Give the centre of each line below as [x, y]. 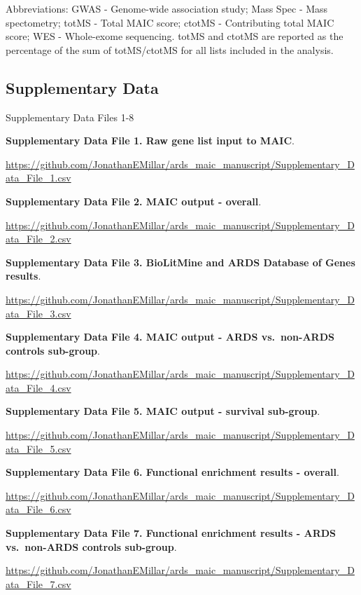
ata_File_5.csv [38, 448]
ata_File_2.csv [38, 239]
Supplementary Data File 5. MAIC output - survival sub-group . [163, 411]
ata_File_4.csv [38, 387]
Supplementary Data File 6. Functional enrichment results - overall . [172, 472]
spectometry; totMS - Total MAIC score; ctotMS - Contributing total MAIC [170, 22]
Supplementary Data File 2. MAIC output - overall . [134, 201]
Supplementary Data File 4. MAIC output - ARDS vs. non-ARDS [170, 337]
